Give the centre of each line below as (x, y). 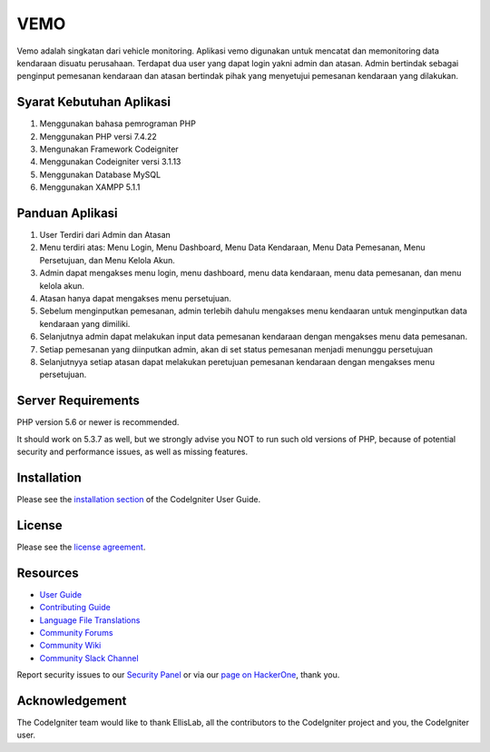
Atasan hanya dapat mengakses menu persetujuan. (135, 299)
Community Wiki (70, 646)
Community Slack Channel (89, 658)
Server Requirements (78, 401)
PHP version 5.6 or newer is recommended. (98, 422)
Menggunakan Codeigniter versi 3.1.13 (110, 162)
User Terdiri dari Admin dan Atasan (105, 235)
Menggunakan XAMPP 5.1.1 (90, 187)
